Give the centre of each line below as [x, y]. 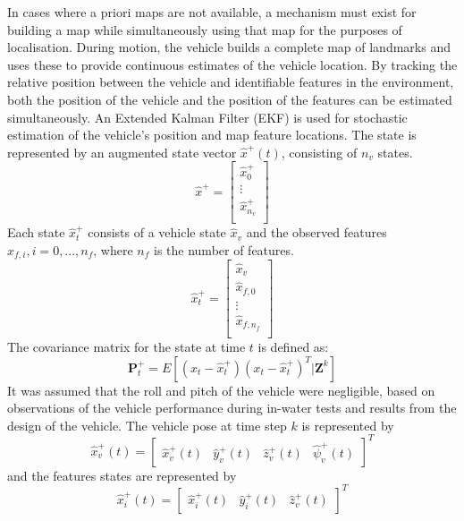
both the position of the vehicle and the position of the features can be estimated [230, 99]
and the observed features [316, 232]
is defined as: [293, 346]
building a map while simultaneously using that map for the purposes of [205, 29]
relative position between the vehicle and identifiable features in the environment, [231, 82]
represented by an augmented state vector [122, 152]
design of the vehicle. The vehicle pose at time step [147, 425]
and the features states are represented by [122, 475]
